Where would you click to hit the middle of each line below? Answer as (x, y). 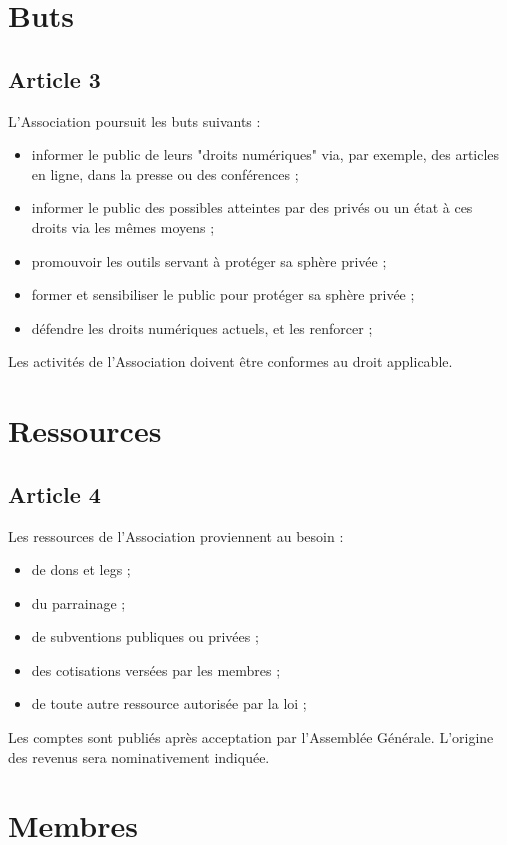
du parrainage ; (78, 602)
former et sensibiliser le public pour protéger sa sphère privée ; (223, 294)
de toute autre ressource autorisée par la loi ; (169, 703)
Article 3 (54, 78)
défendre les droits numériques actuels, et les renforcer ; (202, 327)
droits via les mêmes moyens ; (123, 226)
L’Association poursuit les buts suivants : (134, 120)
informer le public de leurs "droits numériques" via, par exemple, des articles (265, 154)
